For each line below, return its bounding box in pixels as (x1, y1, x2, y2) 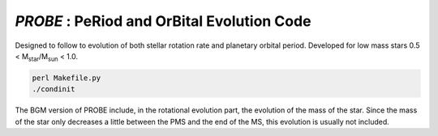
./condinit (32, 85, 75, 94)
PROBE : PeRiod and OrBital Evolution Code (15, 12, 311, 30)
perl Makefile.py (32, 73, 101, 83)
